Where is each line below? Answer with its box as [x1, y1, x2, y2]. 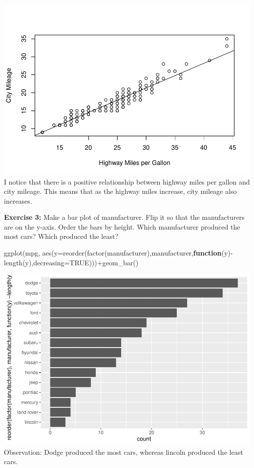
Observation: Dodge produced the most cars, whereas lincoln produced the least [4, 446, 243, 457]
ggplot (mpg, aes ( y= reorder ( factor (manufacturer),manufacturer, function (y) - [4, 248, 233, 258]
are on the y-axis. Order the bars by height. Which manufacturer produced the [4, 221, 240, 232]
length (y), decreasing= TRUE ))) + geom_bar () [4, 257, 139, 267]
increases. [4, 195, 32, 206]
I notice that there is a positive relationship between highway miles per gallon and [4, 176, 250, 187]
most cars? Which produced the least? [4, 231, 119, 241]
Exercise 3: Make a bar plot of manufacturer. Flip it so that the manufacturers [4, 212, 245, 222]
